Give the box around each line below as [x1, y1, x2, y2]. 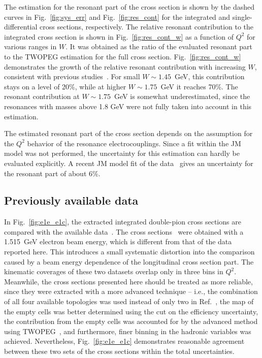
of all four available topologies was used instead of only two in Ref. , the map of [4, 296, 254, 307]
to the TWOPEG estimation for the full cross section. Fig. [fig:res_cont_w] [4, 51, 241, 61]
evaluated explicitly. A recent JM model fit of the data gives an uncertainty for [4, 157, 253, 168]
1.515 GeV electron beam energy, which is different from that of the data [4, 236, 232, 247]
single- [232, 11, 252, 22]
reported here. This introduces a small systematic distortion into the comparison [4, 246, 255, 257]
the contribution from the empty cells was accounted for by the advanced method [4, 316, 258, 327]
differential [4, 21, 38, 32]
